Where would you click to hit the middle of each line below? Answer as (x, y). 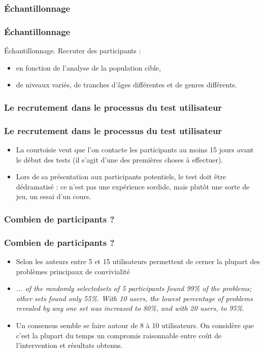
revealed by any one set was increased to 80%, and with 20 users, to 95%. (130, 308)
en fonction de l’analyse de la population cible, (88, 67)
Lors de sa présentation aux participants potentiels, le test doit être (121, 177)
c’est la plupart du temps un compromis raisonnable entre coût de (119, 335)
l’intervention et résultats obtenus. (69, 345)
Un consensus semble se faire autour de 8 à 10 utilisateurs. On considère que (135, 325)
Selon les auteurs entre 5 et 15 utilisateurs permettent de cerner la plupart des (138, 261)
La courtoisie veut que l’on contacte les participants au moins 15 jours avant (135, 149)
